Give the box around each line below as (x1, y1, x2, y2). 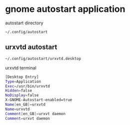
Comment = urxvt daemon (5, 116, 50, 121)
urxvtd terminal (5, 64, 36, 70)
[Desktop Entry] (5, 74, 39, 79)
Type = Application (5, 79, 41, 84)
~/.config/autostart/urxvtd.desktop (5, 56, 81, 61)
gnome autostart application (5, 3, 126, 15)
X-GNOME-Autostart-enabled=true (5, 98, 72, 103)
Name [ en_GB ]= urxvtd (5, 102, 46, 107)
